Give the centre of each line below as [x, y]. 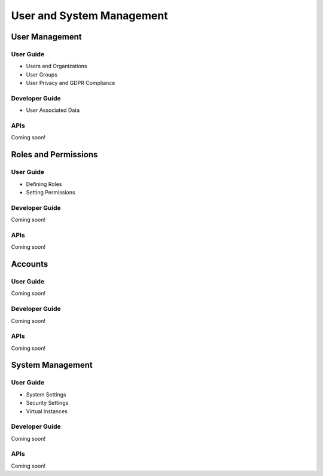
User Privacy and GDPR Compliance [71, 83]
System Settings [46, 394]
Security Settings [47, 403]
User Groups [42, 74]
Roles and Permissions [54, 155]
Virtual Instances [47, 411]
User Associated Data [53, 110]
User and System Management [89, 16]
